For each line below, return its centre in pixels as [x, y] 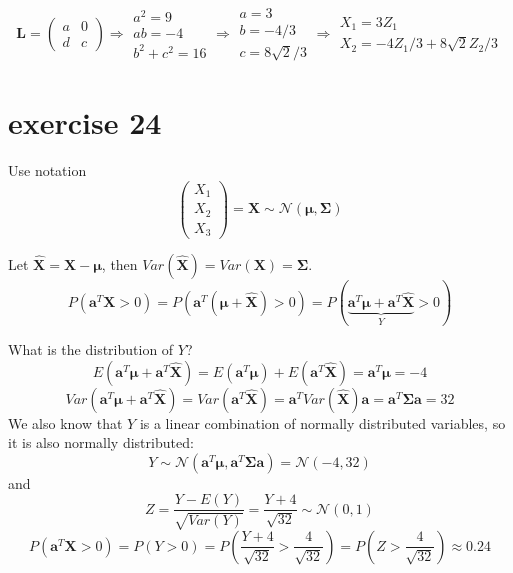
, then [119, 264]
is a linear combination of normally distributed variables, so [322, 422]
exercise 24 [85, 122]
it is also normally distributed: [101, 442]
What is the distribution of [91, 349]
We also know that [65, 422]
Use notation [47, 170]
